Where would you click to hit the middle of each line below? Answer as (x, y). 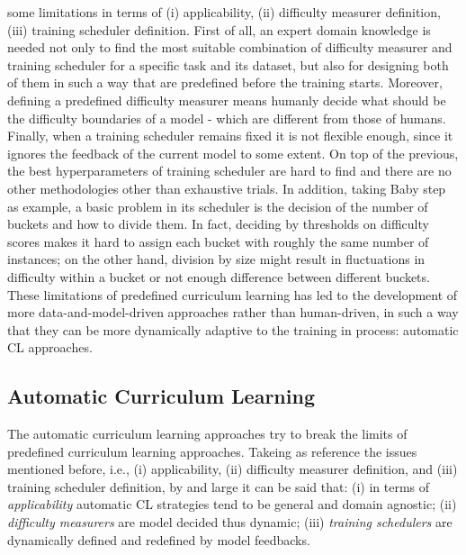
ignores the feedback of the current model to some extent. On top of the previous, (233, 153)
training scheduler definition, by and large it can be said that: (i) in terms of (219, 486)
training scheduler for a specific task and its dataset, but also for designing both (228, 64)
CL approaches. (50, 347)
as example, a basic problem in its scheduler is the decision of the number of (218, 206)
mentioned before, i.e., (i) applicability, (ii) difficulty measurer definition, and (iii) (233, 469)
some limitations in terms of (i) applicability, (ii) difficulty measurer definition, (224, 12)
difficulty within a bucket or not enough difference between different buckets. (219, 276)
